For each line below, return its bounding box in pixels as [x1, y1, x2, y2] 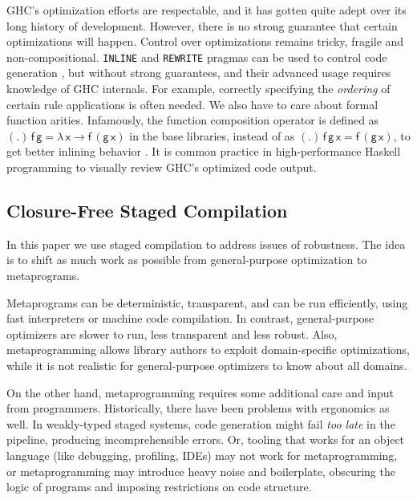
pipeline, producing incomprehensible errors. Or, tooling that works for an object [6, 431, 405, 448]
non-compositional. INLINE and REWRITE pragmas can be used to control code [6, 48, 387, 65]
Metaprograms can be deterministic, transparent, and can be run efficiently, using [6, 294, 408, 311]
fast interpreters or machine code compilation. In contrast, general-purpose [6, 310, 374, 327]
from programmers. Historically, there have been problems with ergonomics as [6, 400, 390, 417]
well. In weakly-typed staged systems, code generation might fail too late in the [6, 415, 395, 432]
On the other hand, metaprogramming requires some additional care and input [6, 384, 395, 400]
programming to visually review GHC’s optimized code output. [6, 159, 317, 175]
